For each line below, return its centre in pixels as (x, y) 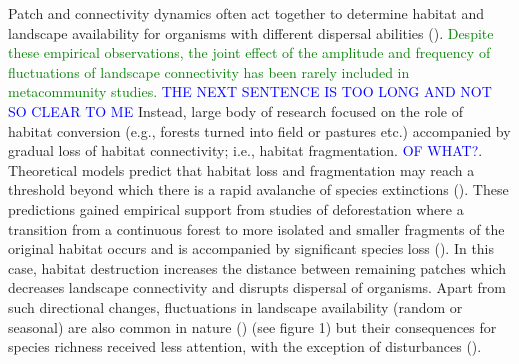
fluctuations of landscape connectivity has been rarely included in (209, 71)
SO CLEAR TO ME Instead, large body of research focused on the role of (236, 110)
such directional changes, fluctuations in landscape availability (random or (235, 306)
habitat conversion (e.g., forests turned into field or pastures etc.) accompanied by (259, 130)
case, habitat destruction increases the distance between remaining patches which (257, 267)
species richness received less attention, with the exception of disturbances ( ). (245, 346)
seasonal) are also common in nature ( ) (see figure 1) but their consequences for (252, 326)
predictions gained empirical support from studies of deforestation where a (236, 208)
